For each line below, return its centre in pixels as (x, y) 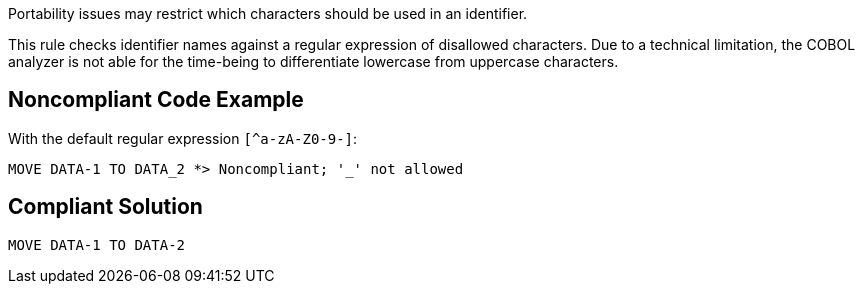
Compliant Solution (105, 207)
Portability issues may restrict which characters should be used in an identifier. (268, 13)
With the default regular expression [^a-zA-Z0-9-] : (183, 138)
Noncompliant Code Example (156, 100)
